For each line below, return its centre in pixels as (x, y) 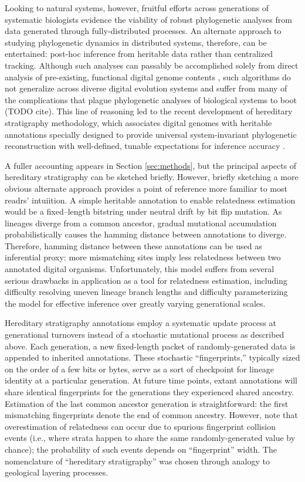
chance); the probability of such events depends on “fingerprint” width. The (141, 449)
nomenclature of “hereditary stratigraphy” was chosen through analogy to (137, 461)
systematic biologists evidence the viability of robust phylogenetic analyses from (148, 19)
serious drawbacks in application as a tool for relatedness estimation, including (146, 280)
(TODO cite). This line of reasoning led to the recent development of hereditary (149, 111)
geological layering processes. (57, 472)
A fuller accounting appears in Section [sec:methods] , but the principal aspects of (151, 165)
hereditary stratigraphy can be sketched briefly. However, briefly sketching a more (152, 177)
